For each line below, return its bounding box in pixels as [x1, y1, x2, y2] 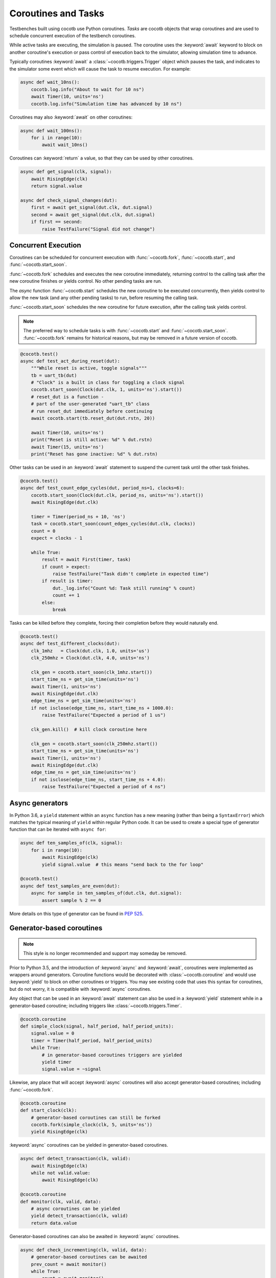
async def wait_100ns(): [20, 128, 83, 133]
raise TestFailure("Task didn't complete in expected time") [52, 571, 209, 577]
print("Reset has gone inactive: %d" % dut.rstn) [31, 451, 158, 457]
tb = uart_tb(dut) [31, 372, 77, 378]
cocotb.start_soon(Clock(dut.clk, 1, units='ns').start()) [31, 386, 182, 393]
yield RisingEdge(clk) [31, 1129, 88, 1135]
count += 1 [52, 592, 80, 598]
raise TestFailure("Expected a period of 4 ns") [41, 784, 166, 790]
